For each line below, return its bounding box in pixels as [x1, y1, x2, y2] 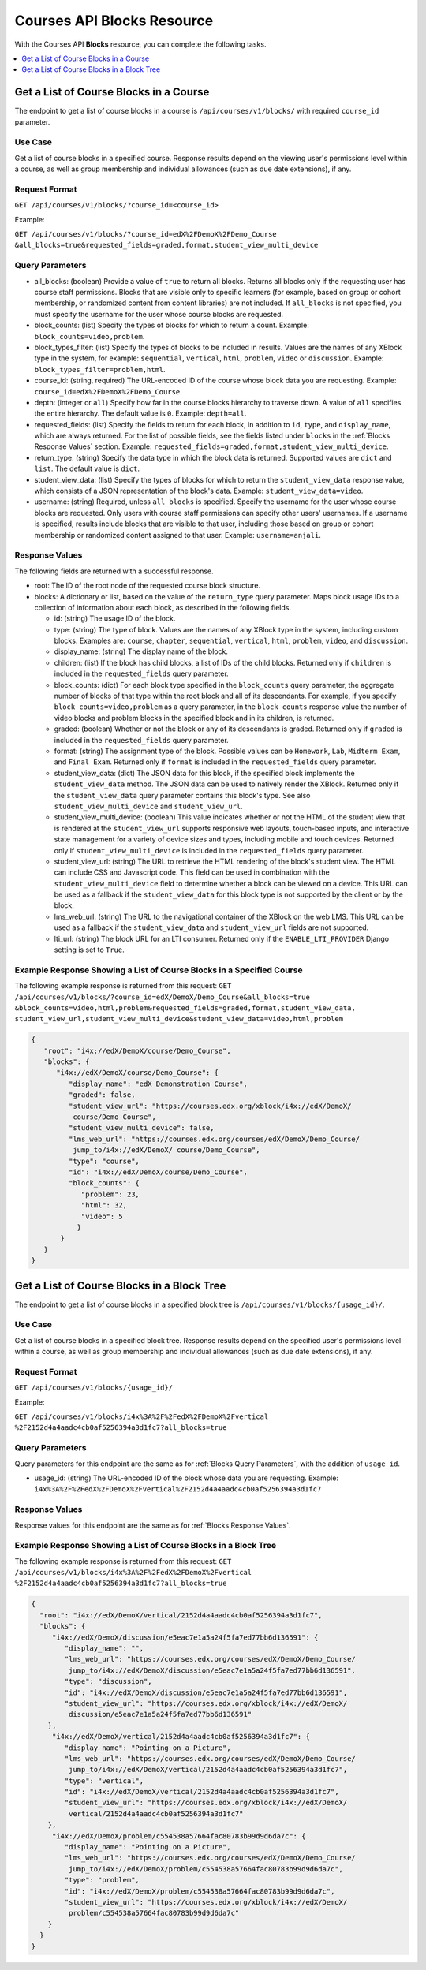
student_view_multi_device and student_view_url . [54, 801, 244, 811]
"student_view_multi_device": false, [68, 1124, 215, 1132]
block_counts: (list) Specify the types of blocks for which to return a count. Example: [34, 320, 309, 330]
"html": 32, [80, 1201, 128, 1210]
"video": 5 [80, 1211, 124, 1221]
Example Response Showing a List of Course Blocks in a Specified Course [14, 964, 303, 976]
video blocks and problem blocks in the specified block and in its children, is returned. [54, 713, 334, 722]
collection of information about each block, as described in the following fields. [34, 603, 292, 612]
